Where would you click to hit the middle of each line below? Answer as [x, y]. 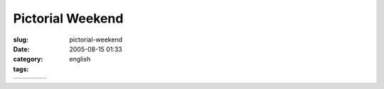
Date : [21, 49]
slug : [21, 40]
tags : [21, 69]
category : [28, 59]
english [80, 59]
